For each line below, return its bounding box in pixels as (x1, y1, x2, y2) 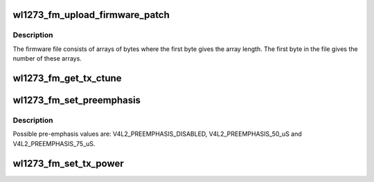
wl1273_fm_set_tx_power (12, 157, 124, 169)
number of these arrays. (12, 54, 82, 63)
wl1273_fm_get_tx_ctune (12, 72, 122, 84)
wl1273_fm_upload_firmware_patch (12, 9, 170, 21)
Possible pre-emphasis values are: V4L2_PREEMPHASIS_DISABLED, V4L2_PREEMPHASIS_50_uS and (12, 130, 303, 138)
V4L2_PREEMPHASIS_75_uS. (12, 139, 96, 148)
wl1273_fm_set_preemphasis (12, 94, 141, 106)
